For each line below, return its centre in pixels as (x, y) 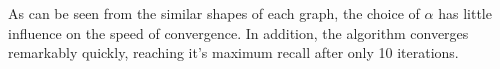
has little (465, 13)
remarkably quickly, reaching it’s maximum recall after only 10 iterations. (233, 52)
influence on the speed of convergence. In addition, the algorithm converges (238, 32)
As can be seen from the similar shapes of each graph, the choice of (214, 13)
